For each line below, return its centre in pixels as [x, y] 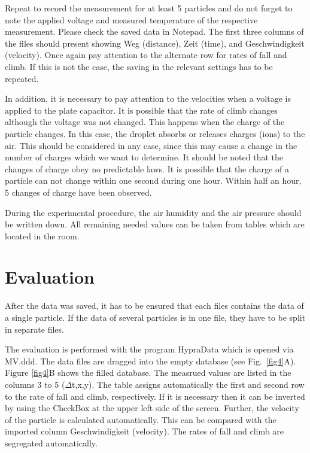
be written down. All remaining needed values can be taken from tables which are [155, 224]
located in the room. [42, 235]
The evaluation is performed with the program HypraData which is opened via [149, 349]
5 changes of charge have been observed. [78, 192]
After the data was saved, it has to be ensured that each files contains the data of [154, 305]
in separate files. [34, 329]
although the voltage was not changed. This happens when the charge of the [145, 122]
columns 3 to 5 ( [35, 384]
